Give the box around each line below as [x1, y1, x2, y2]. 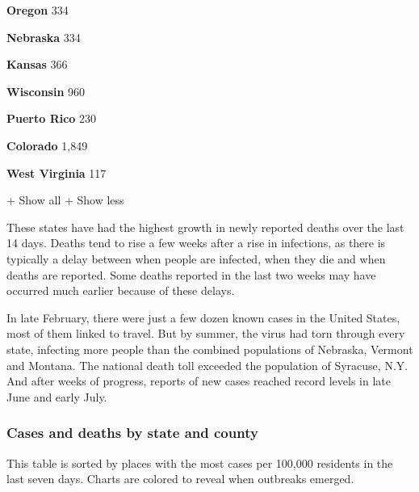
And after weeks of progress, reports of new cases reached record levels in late [6, 372, 391, 389]
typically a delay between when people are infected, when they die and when [6, 250, 386, 267]
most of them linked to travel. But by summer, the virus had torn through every [6, 325, 405, 342]
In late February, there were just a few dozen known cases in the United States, [6, 309, 400, 326]
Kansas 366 [6, 56, 68, 73]
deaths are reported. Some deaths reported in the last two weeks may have [6, 266, 376, 283]
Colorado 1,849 [6, 137, 88, 153]
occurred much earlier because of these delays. [6, 282, 235, 299]
